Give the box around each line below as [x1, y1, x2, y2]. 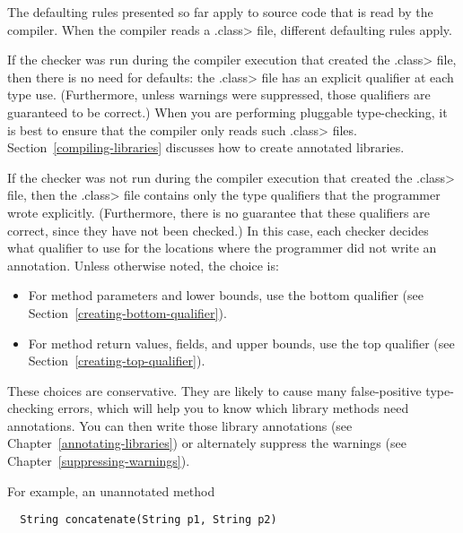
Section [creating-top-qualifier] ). [28, 351, 205, 370]
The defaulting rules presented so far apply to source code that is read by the [7, 3, 433, 21]
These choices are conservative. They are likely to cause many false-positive [7, 381, 422, 400]
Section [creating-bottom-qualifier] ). [28, 303, 227, 322]
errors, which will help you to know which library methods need [57, 399, 409, 417]
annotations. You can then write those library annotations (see [7, 416, 353, 434]
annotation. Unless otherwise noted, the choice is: [7, 255, 279, 274]
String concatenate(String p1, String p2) [20, 513, 277, 527]
